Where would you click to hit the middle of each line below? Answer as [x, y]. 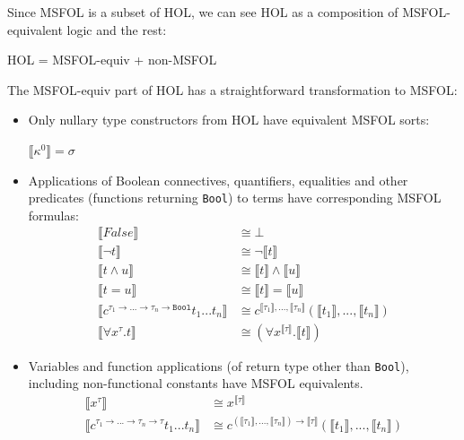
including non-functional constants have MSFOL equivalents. [196, 383]
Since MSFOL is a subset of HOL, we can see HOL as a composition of [203, 12]
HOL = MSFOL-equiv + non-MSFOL [112, 60]
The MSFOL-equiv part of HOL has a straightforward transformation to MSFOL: [232, 89]
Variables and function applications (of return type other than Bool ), [219, 365]
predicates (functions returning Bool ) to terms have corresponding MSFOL [235, 198]
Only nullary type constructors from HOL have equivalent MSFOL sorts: [229, 120]
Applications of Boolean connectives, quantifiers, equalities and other [218, 180]
